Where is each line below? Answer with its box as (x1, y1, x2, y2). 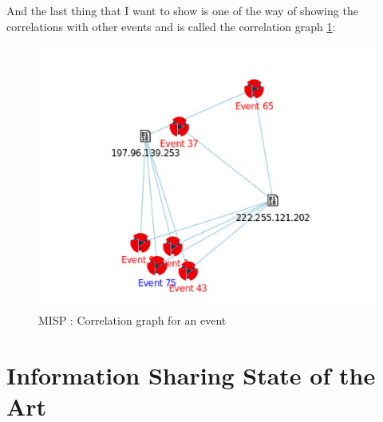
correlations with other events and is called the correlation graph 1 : (6, 18, 336, 34)
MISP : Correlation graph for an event (38, 311, 227, 328)
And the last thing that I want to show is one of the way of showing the (6, 2, 358, 18)
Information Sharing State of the (6, 358, 376, 391)
